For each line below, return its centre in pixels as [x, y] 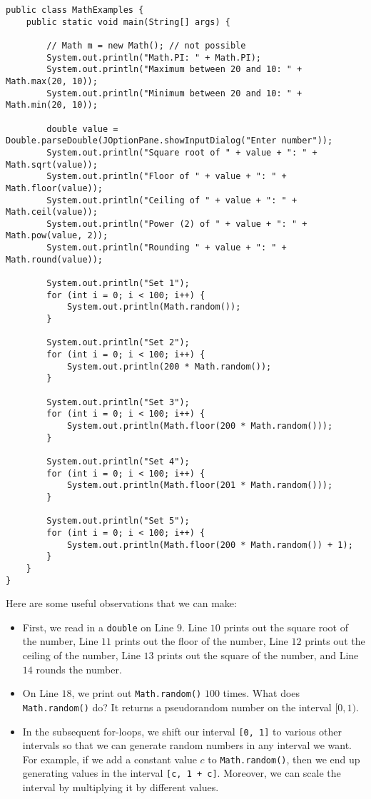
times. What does [261, 693]
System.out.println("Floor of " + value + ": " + [167, 177]
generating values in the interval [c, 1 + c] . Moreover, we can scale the [182, 773]
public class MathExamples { [75, 10]
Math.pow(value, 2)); [57, 236]
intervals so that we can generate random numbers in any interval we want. [187, 745]
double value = [82, 129]
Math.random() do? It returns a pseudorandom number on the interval [177, 707]
